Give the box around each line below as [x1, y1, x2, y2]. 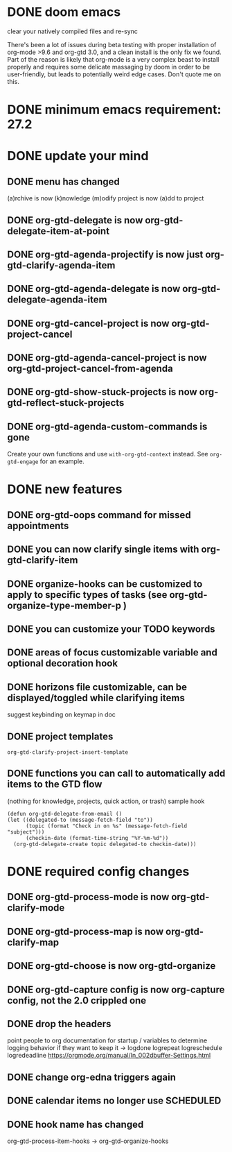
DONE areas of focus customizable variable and [7, 646, 218, 659]
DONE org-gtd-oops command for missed [7, 509, 192, 521]
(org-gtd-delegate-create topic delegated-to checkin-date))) [13, 841, 197, 848]
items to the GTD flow [7, 778, 102, 791]
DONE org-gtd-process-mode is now [7, 891, 170, 903]
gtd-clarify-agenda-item [7, 259, 116, 271]
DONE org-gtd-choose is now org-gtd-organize [7, 960, 216, 972]
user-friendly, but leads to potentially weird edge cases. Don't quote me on [7, 70, 222, 78]
